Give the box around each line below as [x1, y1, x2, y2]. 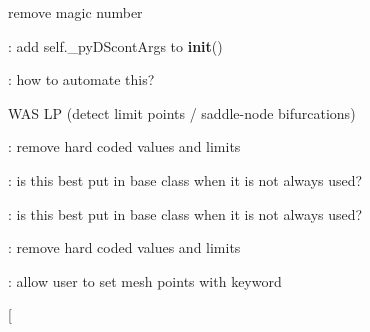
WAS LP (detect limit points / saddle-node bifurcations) [8, 102, 356, 123]
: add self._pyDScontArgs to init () [8, 35, 223, 56]
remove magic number [8, 2, 143, 22]
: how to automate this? [8, 69, 155, 90]
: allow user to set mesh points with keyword [8, 270, 282, 291]
